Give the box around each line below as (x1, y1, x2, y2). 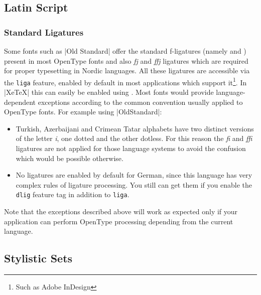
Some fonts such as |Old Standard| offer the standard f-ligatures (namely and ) (4, 46, 246, 56)
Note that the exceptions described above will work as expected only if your (4, 206, 238, 217)
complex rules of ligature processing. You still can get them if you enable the (16, 179, 252, 190)
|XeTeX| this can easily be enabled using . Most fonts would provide (4, 87, 214, 97)
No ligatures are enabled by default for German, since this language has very (16, 170, 252, 180)
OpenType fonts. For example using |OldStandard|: (4, 106, 162, 117)
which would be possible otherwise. (16, 153, 123, 163)
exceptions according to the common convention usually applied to (38, 96, 243, 107)
